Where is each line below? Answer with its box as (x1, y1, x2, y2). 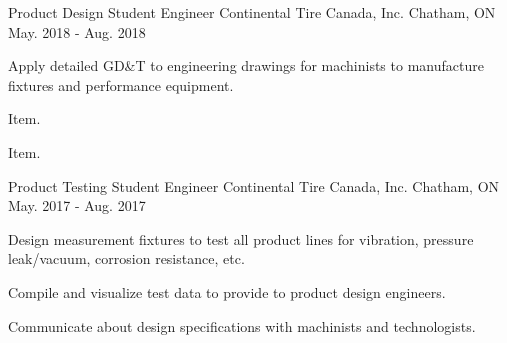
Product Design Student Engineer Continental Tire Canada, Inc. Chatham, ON (8, 2, 496, 22)
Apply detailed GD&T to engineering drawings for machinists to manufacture (8, 55, 484, 76)
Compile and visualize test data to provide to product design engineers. (8, 281, 446, 302)
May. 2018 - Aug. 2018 (8, 21, 146, 42)
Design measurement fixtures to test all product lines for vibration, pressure (8, 228, 474, 249)
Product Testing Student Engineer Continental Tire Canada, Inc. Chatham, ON (8, 175, 500, 196)
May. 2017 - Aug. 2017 (8, 195, 146, 216)
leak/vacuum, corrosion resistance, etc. (8, 248, 245, 269)
